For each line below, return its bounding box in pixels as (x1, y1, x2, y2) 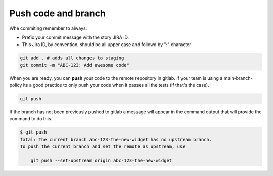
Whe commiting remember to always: (9, 25, 87, 31)
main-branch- (223, 75, 253, 81)
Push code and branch (9, 8, 106, 19)
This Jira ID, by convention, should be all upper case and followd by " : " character (22, 41, 192, 48)
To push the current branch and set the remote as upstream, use (20, 144, 186, 149)
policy (9, 82, 22, 89)
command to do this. (9, 116, 53, 122)
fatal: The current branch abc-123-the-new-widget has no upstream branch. (20, 137, 212, 142)
